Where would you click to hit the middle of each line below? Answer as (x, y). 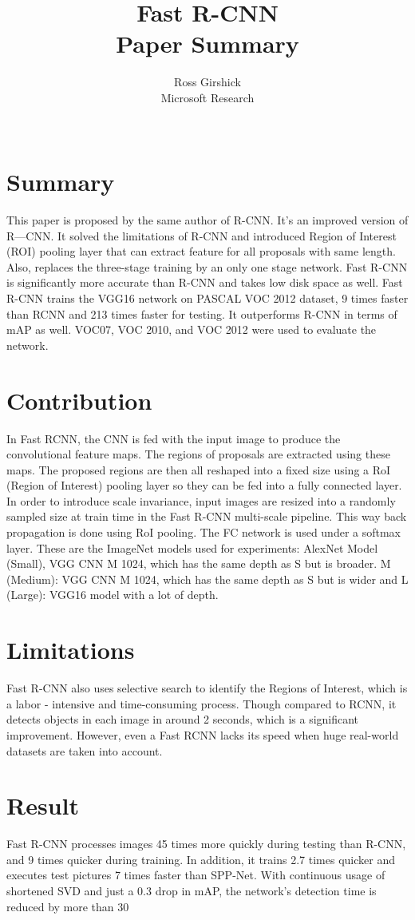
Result (43, 805)
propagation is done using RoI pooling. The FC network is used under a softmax (204, 532)
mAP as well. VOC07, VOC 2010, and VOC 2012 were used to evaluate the (192, 329)
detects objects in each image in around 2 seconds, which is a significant (183, 719)
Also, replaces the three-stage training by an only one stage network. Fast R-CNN (207, 266)
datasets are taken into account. (85, 750)
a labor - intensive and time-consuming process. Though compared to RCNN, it (202, 703)
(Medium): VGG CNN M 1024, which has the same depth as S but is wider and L (207, 579)
